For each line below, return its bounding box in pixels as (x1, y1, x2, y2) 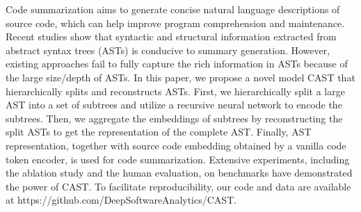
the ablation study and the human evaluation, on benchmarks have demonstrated (6, 165, 353, 180)
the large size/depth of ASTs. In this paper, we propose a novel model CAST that (6, 70, 355, 84)
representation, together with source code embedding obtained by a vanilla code (6, 138, 346, 152)
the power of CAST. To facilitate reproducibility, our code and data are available (6, 179, 351, 193)
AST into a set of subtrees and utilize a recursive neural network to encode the (6, 97, 342, 112)
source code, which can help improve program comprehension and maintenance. (6, 15, 345, 30)
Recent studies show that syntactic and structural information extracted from (6, 29, 337, 44)
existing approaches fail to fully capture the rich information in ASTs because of (6, 56, 348, 71)
